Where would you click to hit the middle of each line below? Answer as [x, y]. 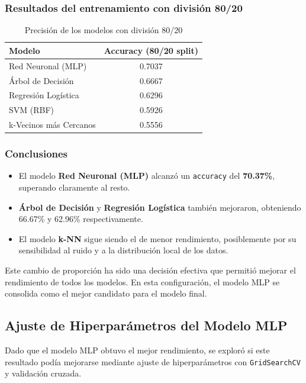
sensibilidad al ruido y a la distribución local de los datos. [123, 250]
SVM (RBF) [32, 110]
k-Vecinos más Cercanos [52, 125]
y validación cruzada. [43, 373]
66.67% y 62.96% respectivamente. [81, 219]
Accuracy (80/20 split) [151, 50]
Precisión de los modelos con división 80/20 [104, 30]
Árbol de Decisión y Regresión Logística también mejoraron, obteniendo [160, 207]
